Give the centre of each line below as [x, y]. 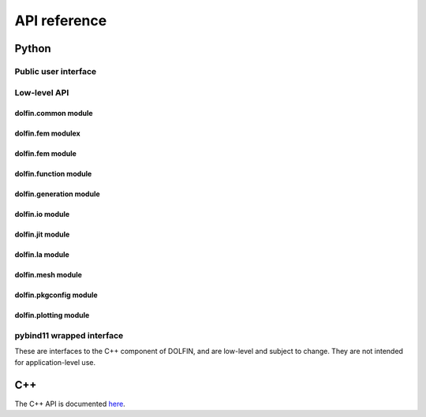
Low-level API [42, 92]
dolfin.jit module [42, 235]
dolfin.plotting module [52, 315]
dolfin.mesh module [49, 275]
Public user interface [56, 71]
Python [33, 48]
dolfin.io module [42, 214]
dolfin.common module [54, 114]
